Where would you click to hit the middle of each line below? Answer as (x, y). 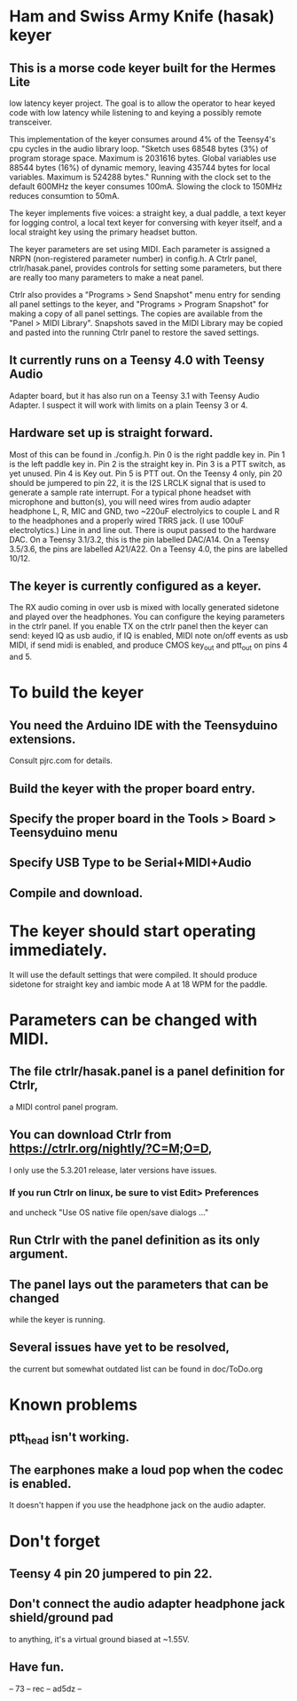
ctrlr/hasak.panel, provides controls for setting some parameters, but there (145, 268)
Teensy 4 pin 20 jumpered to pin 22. (111, 1574)
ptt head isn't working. (70, 1439)
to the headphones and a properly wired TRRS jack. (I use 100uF (127, 521)
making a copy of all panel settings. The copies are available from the (136, 314)
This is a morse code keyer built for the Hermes (143, 68)
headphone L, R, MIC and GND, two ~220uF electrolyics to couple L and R (145, 511)
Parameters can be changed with (133, 1020)
